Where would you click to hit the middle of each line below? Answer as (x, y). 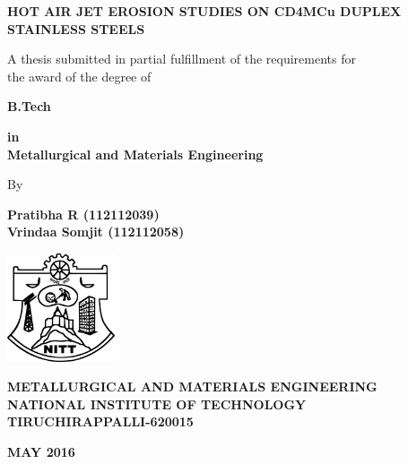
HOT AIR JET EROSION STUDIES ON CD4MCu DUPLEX (204, 11)
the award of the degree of (79, 76)
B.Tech (29, 106)
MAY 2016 (41, 451)
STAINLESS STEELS (76, 28)
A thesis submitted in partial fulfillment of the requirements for (182, 59)
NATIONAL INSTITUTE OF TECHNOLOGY (157, 404)
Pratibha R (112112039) (83, 214)
